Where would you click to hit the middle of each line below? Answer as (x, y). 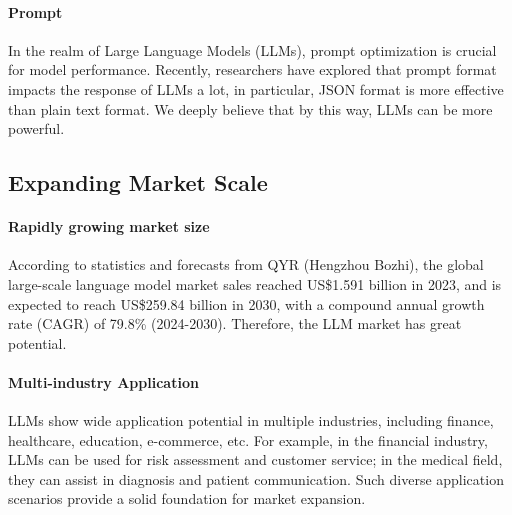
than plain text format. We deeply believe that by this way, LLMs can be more (250, 108)
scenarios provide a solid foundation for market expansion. (187, 498)
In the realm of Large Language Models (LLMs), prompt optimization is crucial (252, 49)
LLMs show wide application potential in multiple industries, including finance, (251, 420)
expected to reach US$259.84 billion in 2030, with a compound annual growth (246, 303)
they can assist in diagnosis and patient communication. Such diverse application (256, 478)
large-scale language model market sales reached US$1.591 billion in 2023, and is (255, 283)
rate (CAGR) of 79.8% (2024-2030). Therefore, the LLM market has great (235, 323)
